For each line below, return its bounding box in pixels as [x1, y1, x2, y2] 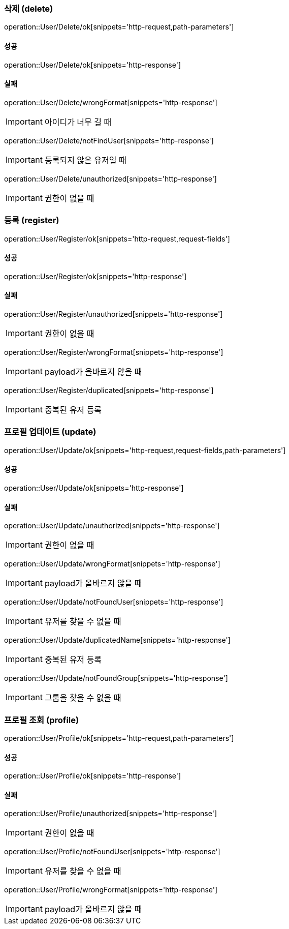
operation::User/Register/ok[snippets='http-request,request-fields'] [4, 234, 230, 243]
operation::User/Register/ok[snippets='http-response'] [4, 272, 187, 281]
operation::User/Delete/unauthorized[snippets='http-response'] [4, 174, 217, 183]
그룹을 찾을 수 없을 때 [44, 693, 121, 703]
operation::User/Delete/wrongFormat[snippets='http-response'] [4, 98, 217, 107]
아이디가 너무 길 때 [44, 116, 112, 127]
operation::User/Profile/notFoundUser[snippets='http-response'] [4, 847, 220, 856]
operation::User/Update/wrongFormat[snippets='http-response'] [4, 559, 220, 568]
